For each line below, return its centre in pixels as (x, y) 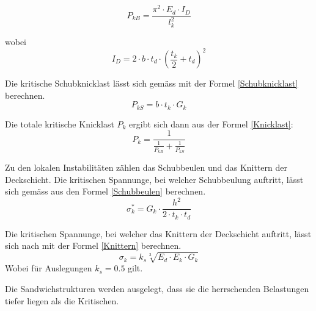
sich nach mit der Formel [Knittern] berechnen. (93, 245)
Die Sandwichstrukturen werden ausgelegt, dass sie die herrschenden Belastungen (157, 289)
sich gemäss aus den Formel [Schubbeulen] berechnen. (105, 191)
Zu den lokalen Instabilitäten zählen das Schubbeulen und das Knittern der (146, 167)
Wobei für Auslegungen (49, 268)
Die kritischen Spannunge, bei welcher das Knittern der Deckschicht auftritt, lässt (158, 233)
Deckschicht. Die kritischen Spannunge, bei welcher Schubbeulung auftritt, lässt (154, 179)
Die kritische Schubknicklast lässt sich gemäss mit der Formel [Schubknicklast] (152, 83)
